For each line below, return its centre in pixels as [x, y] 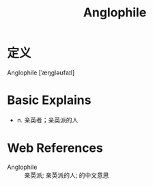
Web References [55, 148]
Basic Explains [49, 100]
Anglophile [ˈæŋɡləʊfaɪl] [41, 72]
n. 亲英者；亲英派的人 [47, 120]
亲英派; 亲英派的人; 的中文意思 [67, 175]
